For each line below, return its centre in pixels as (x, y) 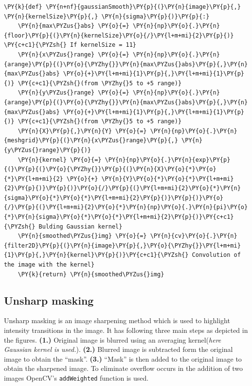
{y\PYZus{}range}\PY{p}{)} (47, 150)
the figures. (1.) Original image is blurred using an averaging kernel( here (113, 339)
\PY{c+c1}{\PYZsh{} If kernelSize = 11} (70, 45)
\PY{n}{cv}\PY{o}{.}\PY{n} (194, 236)
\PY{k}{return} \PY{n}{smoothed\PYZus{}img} (91, 274)
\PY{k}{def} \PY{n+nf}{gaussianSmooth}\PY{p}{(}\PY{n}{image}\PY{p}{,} (122, 7)
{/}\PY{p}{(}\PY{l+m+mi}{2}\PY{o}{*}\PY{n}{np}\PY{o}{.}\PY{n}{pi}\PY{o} (126, 207)
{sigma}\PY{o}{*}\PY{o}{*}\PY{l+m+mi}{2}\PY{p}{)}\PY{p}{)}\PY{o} (114, 198)
